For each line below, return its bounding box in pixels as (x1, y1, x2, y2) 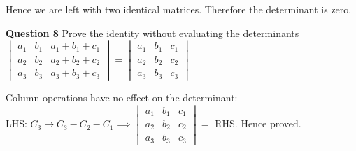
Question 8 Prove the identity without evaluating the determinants (6, 25, 299, 40)
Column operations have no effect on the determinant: (6, 89, 238, 104)
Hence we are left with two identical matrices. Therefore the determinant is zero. (6, 2, 352, 16)
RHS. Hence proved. (215, 116, 301, 131)
